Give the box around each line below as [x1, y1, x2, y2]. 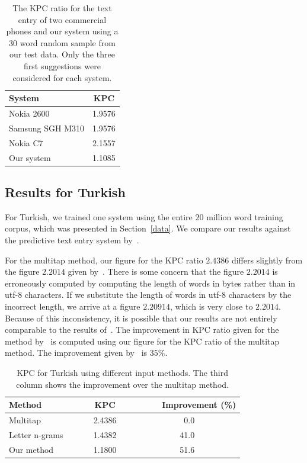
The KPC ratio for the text [12, 2, 112, 14]
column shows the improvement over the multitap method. [16, 378, 229, 390]
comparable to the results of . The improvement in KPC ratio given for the [5, 323, 279, 336]
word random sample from [20, 36, 116, 49]
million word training [206, 210, 283, 223]
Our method [9, 443, 54, 455]
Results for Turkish [5, 183, 126, 201]
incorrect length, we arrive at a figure [5, 300, 140, 312]
